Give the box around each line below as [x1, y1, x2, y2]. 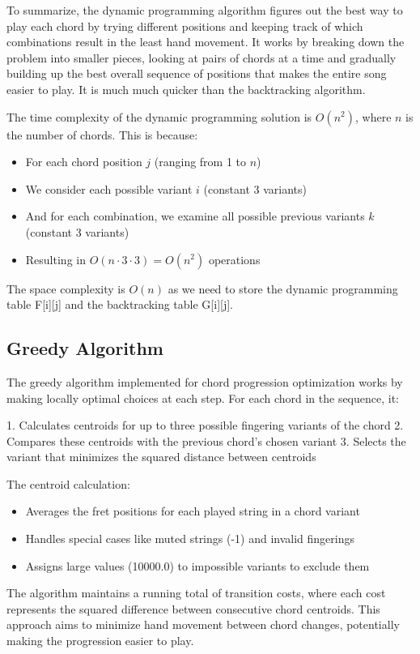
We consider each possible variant [25, 180, 193, 197]
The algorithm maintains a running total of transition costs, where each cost [6, 584, 386, 601]
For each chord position [25, 153, 142, 170]
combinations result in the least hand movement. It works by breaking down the [6, 33, 405, 50]
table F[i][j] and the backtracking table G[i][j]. [6, 296, 233, 313]
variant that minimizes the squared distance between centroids [6, 448, 316, 465]
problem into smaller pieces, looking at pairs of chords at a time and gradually [6, 49, 397, 66]
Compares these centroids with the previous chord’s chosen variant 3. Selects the [6, 432, 406, 449]
